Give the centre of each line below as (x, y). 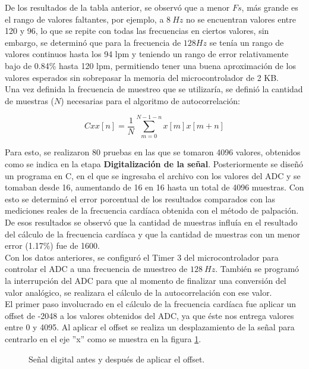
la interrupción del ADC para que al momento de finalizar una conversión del (146, 280)
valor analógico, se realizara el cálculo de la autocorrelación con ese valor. (138, 292)
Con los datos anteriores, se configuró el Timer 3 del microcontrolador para (142, 257)
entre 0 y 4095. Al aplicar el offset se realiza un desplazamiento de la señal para (150, 327)
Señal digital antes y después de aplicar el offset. (117, 359)
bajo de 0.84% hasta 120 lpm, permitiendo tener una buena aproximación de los (150, 65)
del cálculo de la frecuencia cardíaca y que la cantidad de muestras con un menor (152, 234)
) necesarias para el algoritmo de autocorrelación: (150, 100)
